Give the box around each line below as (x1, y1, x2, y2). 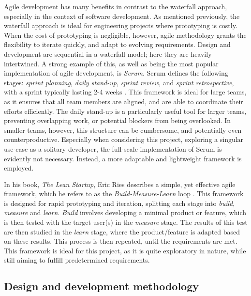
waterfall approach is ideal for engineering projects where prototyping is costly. (4, 20, 237, 31)
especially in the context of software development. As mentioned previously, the (4, 11, 240, 21)
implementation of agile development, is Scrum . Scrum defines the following (4, 68, 228, 78)
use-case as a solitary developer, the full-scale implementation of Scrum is (4, 143, 222, 154)
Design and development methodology (4, 279, 199, 294)
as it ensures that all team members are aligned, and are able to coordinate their (4, 96, 243, 106)
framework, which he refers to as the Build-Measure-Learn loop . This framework (4, 188, 244, 199)
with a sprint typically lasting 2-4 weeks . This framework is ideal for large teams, (4, 87, 247, 97)
